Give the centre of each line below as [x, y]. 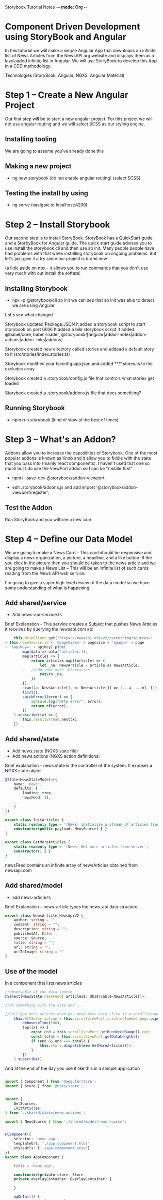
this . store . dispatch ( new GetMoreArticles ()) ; [86, 1045]
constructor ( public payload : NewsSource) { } [61, 829]
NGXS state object [24, 770]
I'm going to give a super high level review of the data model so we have [77, 582]
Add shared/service [36, 603]
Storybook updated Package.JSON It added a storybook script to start [75, 324]
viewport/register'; [31, 492]
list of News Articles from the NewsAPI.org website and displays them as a [80, 55]
